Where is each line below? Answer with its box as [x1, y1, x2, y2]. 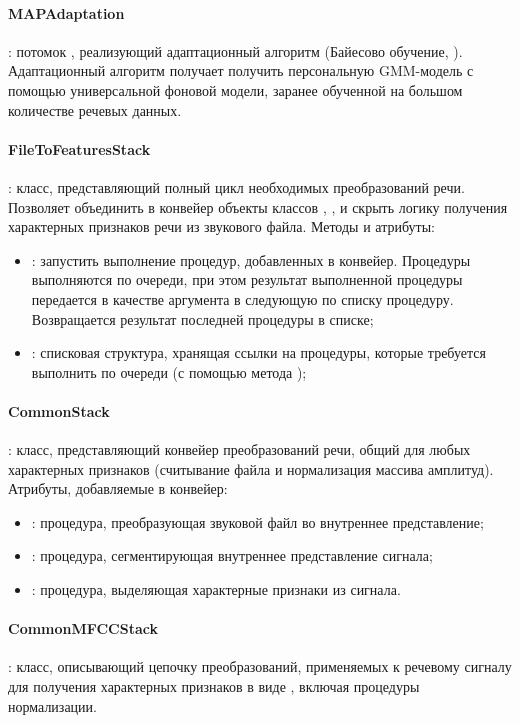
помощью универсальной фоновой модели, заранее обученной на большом [8, 79, 463, 100]
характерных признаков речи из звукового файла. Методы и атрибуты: [8, 216, 435, 237]
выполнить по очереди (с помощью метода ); [31, 361, 307, 382]
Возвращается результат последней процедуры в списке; [31, 308, 374, 329]
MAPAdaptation [8, 2, 125, 23]
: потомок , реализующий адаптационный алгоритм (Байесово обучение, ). [8, 40, 463, 61]
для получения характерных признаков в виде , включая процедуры [8, 676, 420, 697]
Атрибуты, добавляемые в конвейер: [8, 478, 228, 499]
